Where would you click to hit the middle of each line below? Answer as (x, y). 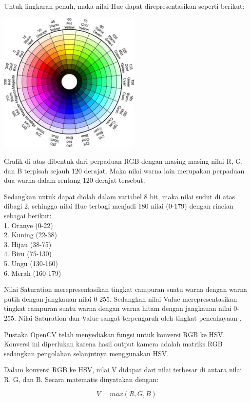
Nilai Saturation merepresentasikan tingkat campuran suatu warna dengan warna (126, 289)
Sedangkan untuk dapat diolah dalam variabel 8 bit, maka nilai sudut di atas (119, 196)
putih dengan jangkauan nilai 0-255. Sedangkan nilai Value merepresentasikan (121, 298)
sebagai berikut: (28, 215)
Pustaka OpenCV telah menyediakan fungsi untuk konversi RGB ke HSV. (115, 334)
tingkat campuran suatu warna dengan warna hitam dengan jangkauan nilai (118, 308)
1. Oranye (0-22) (29, 225)
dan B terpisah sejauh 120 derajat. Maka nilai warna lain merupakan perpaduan (124, 170)
